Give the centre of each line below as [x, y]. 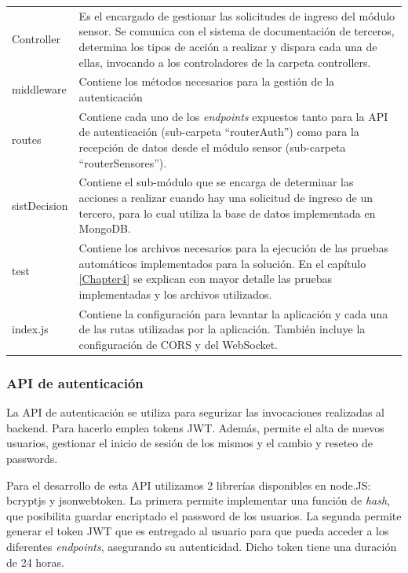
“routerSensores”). [123, 162]
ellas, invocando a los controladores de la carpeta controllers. [225, 62]
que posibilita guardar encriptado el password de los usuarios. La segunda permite [204, 515]
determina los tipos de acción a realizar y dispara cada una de [228, 46]
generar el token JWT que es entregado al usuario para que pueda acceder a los [198, 531]
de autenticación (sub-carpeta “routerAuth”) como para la [219, 132]
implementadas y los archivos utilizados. [175, 294]
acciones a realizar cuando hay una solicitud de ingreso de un [226, 198]
